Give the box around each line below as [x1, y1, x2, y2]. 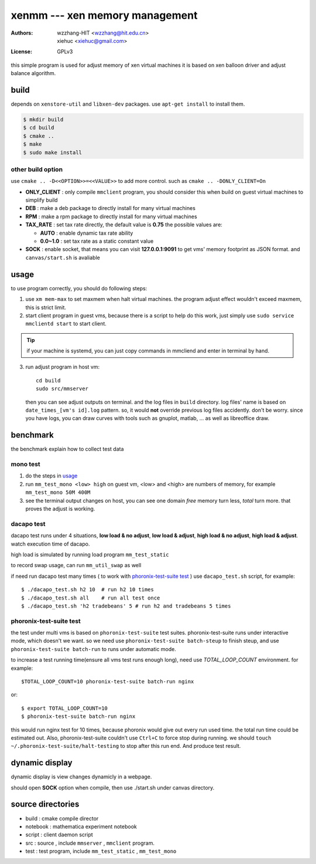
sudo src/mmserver [36, 385, 89, 392]
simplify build [25, 196, 58, 204]
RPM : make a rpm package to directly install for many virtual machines [25, 213, 197, 220]
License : [11, 48, 32, 55]
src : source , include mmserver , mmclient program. [25, 839, 155, 846]
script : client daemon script [25, 831, 93, 838]
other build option [11, 165, 63, 173]
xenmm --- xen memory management [11, 9, 198, 22]
